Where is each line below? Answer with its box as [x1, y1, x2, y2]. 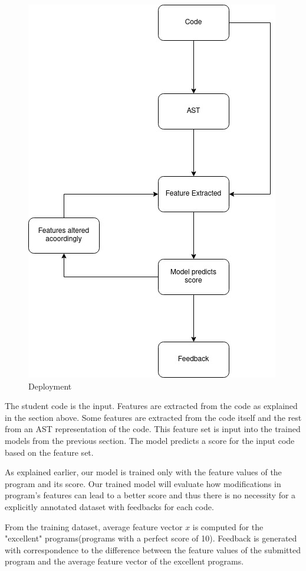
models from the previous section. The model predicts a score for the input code [5, 434, 295, 446]
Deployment [28, 379, 72, 392]
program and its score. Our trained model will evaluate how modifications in [5, 477, 281, 489]
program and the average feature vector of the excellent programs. [5, 555, 244, 567]
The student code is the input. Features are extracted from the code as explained [5, 400, 298, 412]
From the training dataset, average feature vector [5, 520, 183, 533]
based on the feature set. [5, 446, 94, 458]
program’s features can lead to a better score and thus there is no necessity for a [5, 489, 296, 501]
